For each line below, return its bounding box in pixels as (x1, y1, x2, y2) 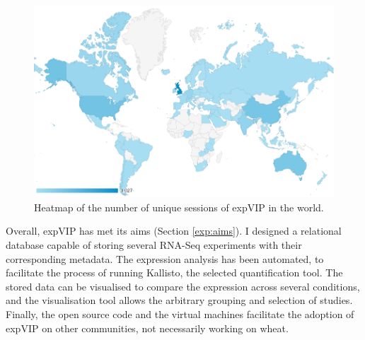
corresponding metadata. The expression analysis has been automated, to (6, 251, 324, 266)
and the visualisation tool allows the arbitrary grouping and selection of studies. (6, 293, 353, 307)
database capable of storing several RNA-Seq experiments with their (6, 237, 302, 252)
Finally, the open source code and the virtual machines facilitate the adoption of (6, 306, 354, 321)
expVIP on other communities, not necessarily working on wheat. (6, 320, 289, 335)
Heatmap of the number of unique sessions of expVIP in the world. (34, 199, 324, 214)
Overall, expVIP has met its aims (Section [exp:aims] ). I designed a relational (6, 223, 342, 238)
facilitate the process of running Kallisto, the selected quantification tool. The (6, 265, 343, 280)
